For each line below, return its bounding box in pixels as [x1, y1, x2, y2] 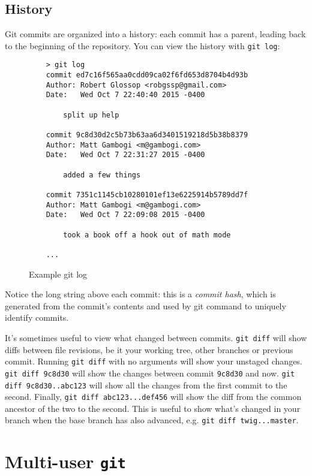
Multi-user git [5, 449, 126, 474]
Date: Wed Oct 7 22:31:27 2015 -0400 [46, 150, 205, 159]
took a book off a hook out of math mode [63, 230, 231, 239]
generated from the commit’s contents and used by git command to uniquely [5, 299, 286, 312]
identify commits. [5, 311, 69, 324]
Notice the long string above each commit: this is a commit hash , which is [5, 288, 276, 300]
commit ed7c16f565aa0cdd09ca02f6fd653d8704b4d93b [46, 71, 248, 80]
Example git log [29, 267, 88, 280]
